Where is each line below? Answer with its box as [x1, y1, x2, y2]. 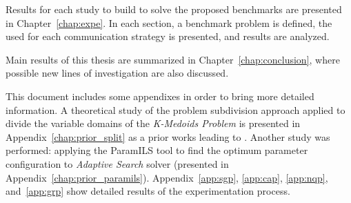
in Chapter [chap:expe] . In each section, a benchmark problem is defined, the [6, 15, 332, 30]
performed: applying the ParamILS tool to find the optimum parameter [6, 143, 308, 157]
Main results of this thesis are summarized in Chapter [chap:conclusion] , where [6, 52, 340, 66]
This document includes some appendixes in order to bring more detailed [6, 88, 314, 103]
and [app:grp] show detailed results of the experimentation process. [6, 184, 290, 198]
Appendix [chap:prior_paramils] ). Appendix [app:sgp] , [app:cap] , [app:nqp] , [6, 170, 328, 184]
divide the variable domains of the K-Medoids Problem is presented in [6, 116, 301, 130]
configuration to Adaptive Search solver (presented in [6, 156, 229, 171]
